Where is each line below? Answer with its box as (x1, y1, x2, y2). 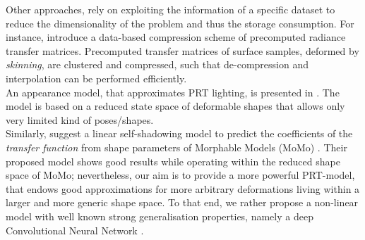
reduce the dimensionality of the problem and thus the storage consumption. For (6, 15, 354, 30)
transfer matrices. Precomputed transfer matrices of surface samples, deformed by (6, 43, 359, 58)
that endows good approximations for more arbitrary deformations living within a (6, 181, 360, 196)
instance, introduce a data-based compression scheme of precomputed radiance (6, 30, 346, 44)
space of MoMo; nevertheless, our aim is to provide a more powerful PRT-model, (6, 168, 355, 182)
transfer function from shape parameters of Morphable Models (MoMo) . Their (6, 139, 347, 154)
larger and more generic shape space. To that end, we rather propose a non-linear (6, 195, 359, 210)
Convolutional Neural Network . (6, 222, 144, 237)
